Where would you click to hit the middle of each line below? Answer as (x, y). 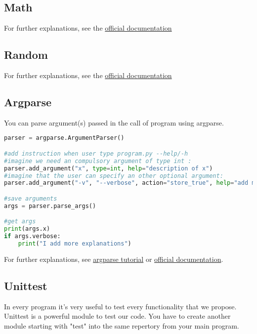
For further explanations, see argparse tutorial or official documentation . (114, 259)
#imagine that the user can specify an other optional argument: (114, 176)
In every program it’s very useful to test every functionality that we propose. (120, 306)
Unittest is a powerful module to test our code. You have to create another (117, 316)
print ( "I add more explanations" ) (75, 243)
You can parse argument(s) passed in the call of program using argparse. (114, 122)
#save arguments (31, 198)
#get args (20, 222)
